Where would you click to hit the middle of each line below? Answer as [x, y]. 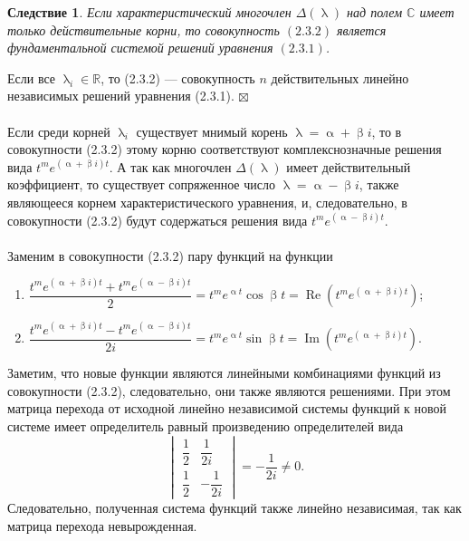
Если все [32, 77]
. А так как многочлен [170, 166]
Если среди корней [59, 131]
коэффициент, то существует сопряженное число [141, 184]
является [362, 29]
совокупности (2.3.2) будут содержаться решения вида [158, 220]
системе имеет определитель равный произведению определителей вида [206, 426]
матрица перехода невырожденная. [102, 525]
